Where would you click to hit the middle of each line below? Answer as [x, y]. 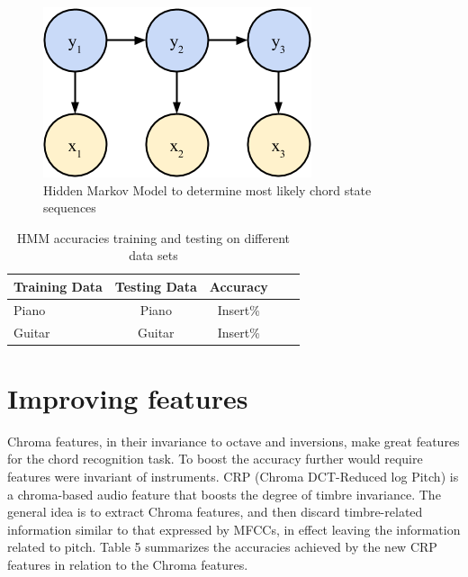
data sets [153, 255]
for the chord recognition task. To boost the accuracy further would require [215, 459]
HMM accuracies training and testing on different [153, 237]
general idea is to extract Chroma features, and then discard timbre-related [215, 512]
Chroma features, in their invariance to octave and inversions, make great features [234, 441]
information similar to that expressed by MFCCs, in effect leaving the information [234, 529]
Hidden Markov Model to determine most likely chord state [207, 189]
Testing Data [156, 286]
